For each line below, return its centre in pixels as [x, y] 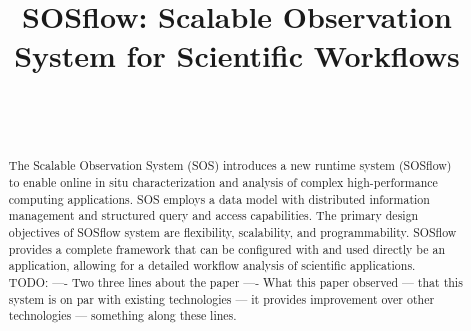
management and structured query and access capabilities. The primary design [213, 215]
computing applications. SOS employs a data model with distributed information [219, 198]
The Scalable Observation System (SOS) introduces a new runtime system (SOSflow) [230, 165]
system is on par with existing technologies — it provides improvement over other [221, 298]
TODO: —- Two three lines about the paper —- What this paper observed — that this [235, 281]
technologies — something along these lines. [122, 315]
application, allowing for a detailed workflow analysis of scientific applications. [212, 265]
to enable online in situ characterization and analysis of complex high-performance [223, 181]
